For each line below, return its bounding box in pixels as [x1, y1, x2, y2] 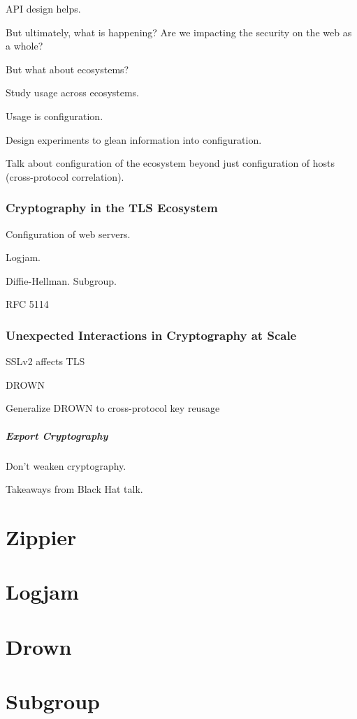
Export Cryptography [6, 428, 108, 443]
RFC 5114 [6, 297, 49, 311]
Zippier [6, 522, 77, 551]
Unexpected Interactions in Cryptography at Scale [6, 326, 297, 343]
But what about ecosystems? [6, 61, 129, 76]
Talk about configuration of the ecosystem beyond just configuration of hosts [6, 156, 335, 170]
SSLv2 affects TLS [6, 354, 85, 369]
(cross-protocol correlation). [6, 169, 124, 184]
